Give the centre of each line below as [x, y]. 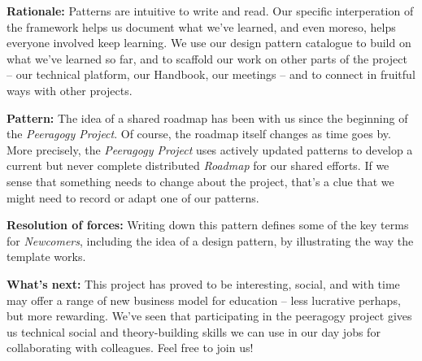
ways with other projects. [70, 90]
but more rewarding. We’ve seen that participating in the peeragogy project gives [209, 316]
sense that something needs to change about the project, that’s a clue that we [200, 181]
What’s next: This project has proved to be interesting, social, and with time [203, 283]
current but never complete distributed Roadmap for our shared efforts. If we [198, 165]
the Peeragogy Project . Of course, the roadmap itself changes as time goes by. [199, 134]
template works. [46, 257]
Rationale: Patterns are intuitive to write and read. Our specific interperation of [210, 11]
